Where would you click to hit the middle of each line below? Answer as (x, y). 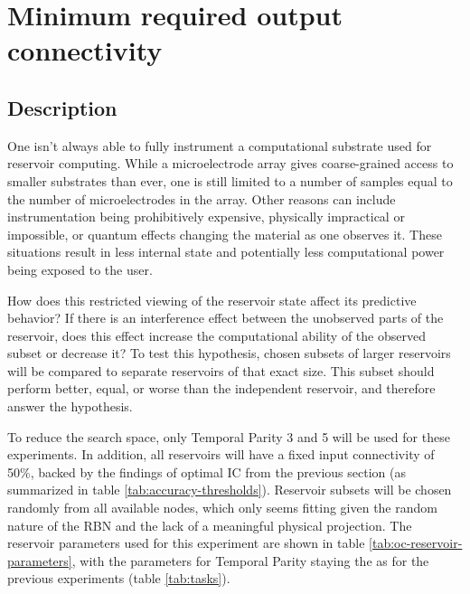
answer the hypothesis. (70, 406)
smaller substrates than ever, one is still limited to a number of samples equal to (230, 180)
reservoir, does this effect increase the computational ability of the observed (216, 335)
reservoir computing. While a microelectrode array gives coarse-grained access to (230, 163)
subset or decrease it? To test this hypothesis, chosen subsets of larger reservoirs (229, 353)
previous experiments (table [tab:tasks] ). (119, 578)
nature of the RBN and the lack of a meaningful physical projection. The (210, 525)
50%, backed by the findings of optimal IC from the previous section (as (207, 471)
